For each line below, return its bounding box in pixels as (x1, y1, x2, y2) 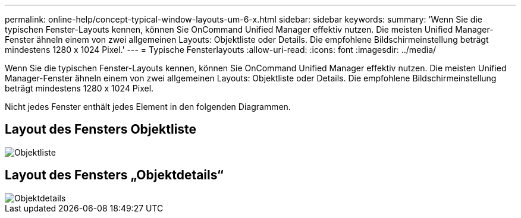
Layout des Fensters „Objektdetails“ (5, 168, 224, 183)
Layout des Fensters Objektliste (5, 122, 197, 137)
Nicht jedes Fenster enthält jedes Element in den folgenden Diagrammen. (5, 102, 291, 112)
